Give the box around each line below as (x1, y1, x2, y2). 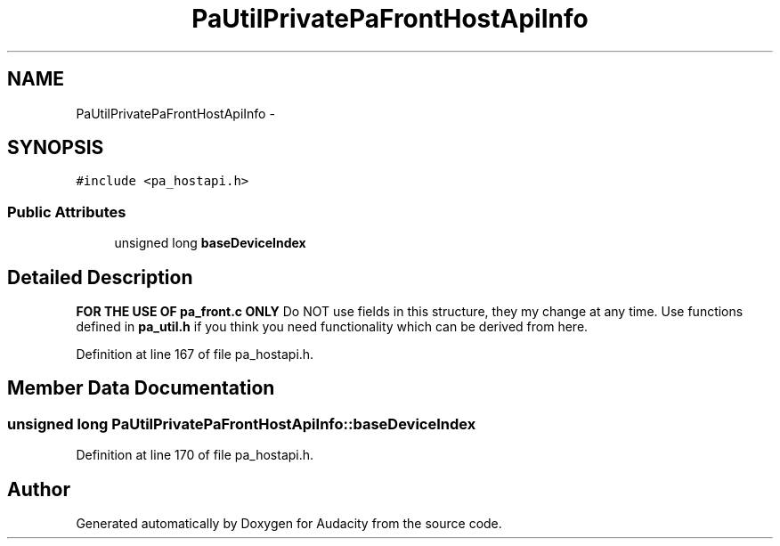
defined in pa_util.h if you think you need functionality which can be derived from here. (76, 319, 589, 335)
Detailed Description (7, 265, 193, 289)
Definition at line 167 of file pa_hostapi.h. (76, 346, 314, 363)
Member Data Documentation (7, 377, 275, 400)
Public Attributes (7, 202, 126, 221)
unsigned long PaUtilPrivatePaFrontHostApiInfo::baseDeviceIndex (7, 414, 476, 433)
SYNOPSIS (7, 136, 104, 159)
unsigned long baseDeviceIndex (114, 235, 306, 251)
